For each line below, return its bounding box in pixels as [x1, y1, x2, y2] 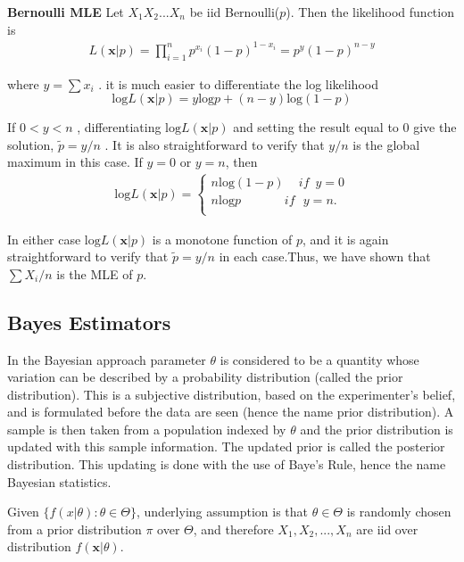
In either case [7, 229, 81, 248]
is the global [352, 135, 420, 153]
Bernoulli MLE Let [7, 3, 124, 21]
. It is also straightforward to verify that [104, 135, 325, 153]
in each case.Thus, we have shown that [219, 247, 431, 266]
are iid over [356, 519, 418, 538]
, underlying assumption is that [136, 502, 309, 521]
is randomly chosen [346, 502, 452, 521]
